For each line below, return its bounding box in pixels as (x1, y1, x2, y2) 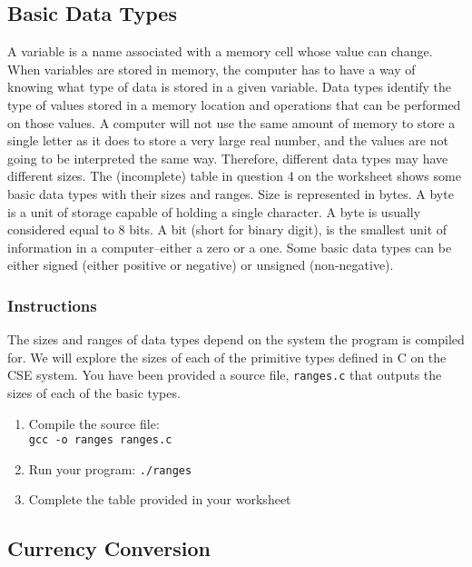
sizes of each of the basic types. (7, 383, 181, 402)
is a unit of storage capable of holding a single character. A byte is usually (7, 202, 421, 221)
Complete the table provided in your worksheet (28, 490, 291, 509)
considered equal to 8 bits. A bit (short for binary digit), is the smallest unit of (7, 220, 447, 239)
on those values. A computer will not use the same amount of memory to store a (7, 113, 456, 132)
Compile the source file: (28, 413, 160, 433)
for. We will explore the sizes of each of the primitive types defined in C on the (7, 347, 447, 366)
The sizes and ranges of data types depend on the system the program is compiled (7, 330, 465, 349)
